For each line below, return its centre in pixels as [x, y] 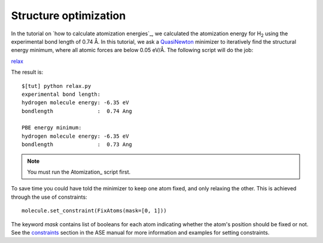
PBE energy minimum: [52, 128]
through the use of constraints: [49, 197]
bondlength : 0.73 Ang [77, 145]
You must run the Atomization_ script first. [79, 172]
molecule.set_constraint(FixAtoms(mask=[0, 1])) [94, 211]
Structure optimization [68, 16]
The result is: [27, 72]
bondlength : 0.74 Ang [77, 111]
